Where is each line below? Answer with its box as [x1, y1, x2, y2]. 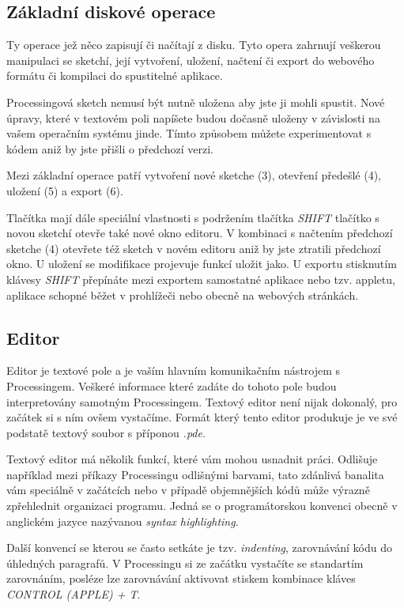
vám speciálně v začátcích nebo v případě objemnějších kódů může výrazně [6, 481, 370, 498]
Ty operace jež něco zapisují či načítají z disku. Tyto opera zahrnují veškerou [6, 36, 381, 53]
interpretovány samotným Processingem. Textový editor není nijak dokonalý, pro [6, 393, 398, 410]
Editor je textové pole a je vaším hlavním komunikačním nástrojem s [6, 362, 341, 379]
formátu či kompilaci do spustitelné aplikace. [6, 67, 223, 84]
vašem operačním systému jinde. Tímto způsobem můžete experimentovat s [6, 125, 372, 142]
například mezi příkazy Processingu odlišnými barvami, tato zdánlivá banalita [6, 466, 384, 482]
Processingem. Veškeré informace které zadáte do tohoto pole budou [6, 377, 337, 394]
